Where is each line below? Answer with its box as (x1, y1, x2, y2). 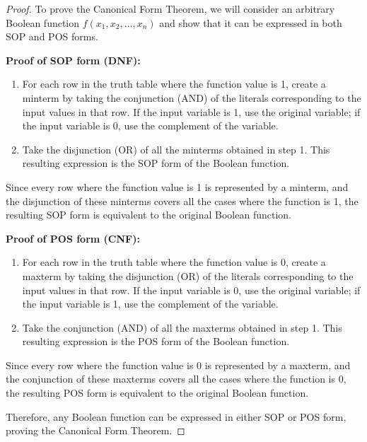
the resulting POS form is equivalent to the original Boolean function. (6, 385, 309, 400)
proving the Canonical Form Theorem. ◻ (6, 423, 185, 438)
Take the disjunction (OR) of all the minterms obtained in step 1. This (22, 141, 330, 156)
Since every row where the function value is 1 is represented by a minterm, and (6, 179, 349, 194)
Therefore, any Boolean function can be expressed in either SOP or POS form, (6, 409, 346, 424)
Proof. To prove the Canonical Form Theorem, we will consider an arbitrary (6, 1, 335, 16)
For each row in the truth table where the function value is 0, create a (22, 255, 326, 269)
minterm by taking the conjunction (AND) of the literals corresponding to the (22, 90, 361, 105)
